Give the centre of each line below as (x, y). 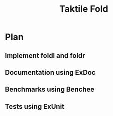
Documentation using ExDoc (50, 73)
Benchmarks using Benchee (50, 90)
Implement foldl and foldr (45, 56)
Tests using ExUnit (35, 107)
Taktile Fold (84, 9)
